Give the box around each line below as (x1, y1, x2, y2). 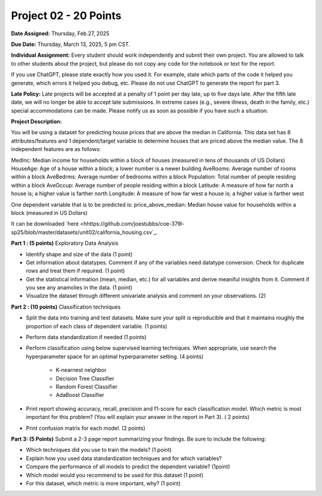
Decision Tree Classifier (55, 375, 114, 382)
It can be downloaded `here (11, 220, 79, 227)
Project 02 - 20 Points (11, 9, 122, 22)
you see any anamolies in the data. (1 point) (26, 284, 133, 291)
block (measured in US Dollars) (11, 209, 88, 216)
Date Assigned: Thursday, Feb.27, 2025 (11, 30, 110, 37)
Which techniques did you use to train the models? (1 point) (26, 446, 172, 454)
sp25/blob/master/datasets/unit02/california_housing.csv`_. (11, 229, 158, 236)
